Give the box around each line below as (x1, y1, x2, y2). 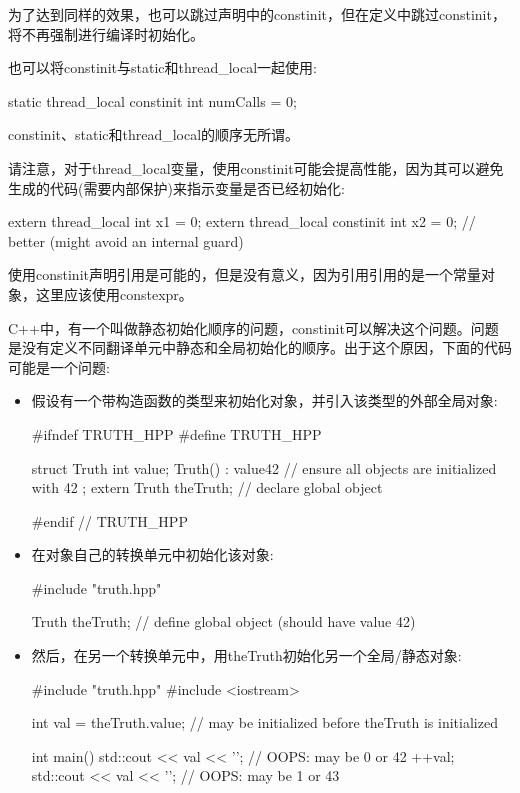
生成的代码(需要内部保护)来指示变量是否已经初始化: (8, 177, 345, 198)
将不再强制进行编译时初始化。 (8, 23, 204, 44)
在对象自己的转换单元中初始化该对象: (31, 544, 274, 565)
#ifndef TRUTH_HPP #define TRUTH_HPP (31, 423, 322, 444)
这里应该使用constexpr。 (35, 283, 193, 304)
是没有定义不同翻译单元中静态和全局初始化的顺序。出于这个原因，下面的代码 (8, 337, 512, 358)
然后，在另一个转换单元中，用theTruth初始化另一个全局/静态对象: (31, 645, 462, 666)
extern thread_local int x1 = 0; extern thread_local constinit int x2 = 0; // (8, 211, 476, 232)
